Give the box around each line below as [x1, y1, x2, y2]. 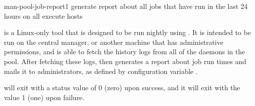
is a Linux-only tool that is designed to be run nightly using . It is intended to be [4, 27, 251, 37]
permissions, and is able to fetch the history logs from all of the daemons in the [4, 46, 245, 57]
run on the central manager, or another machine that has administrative [4, 36, 223, 47]
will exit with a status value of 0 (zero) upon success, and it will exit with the [4, 82, 240, 93]
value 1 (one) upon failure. [4, 92, 85, 102]
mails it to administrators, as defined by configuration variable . [4, 66, 198, 76]
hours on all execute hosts [4, 10, 83, 21]
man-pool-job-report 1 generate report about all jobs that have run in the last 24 [4, 1, 248, 11]
